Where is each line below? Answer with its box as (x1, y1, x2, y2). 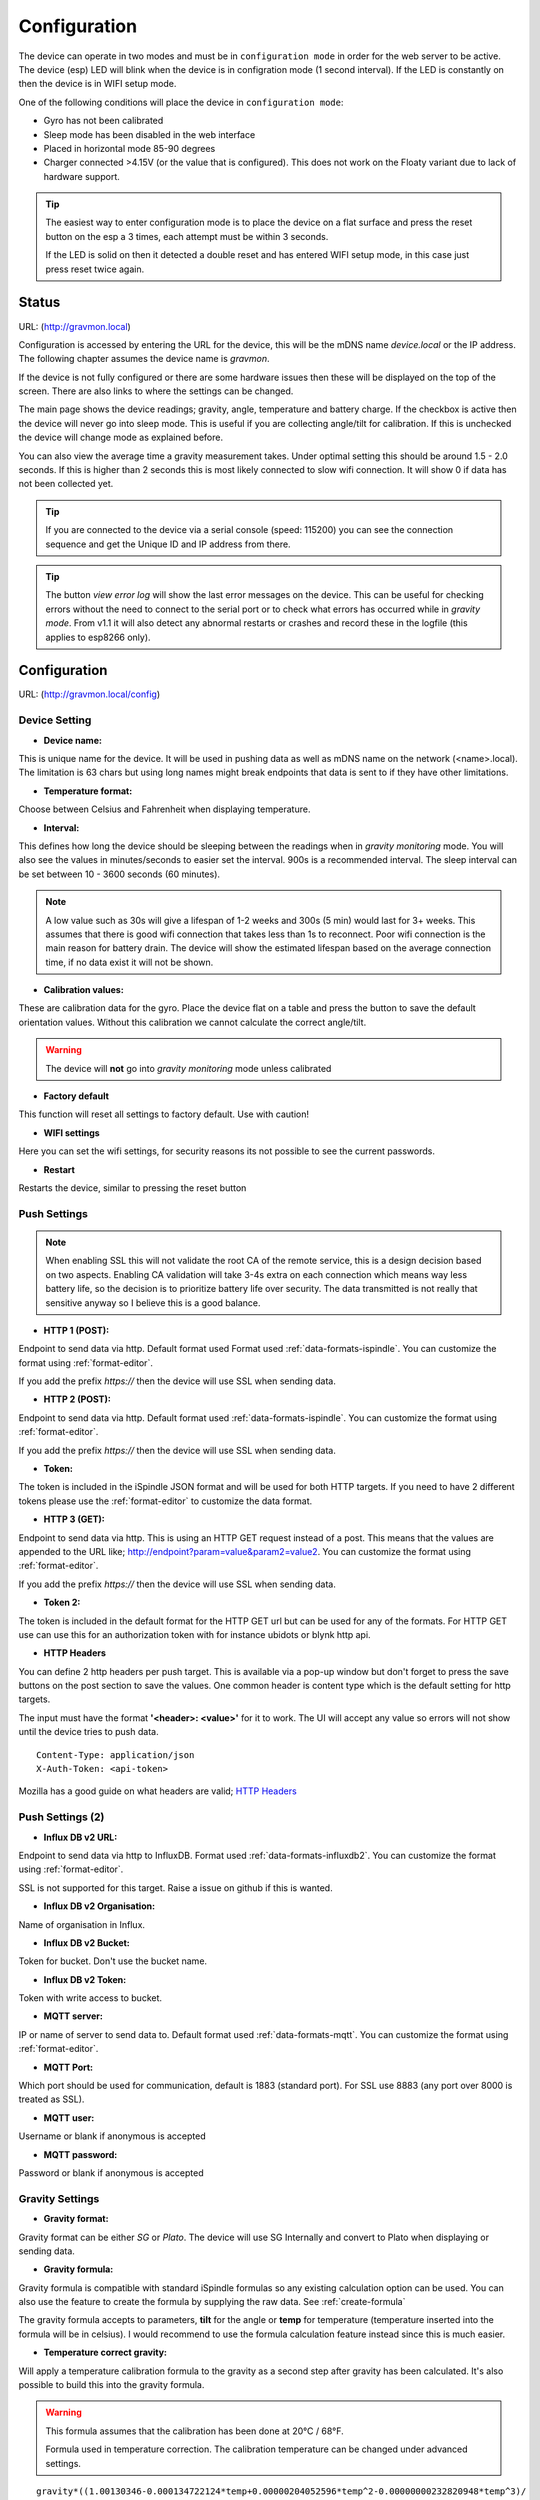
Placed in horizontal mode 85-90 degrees (43, 142, 216, 154)
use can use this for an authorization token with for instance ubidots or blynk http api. (18, 1628, 371, 1640)
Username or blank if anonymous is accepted (18, 2130, 206, 2142)
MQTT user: (43, 2111, 95, 2124)
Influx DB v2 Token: (43, 1973, 127, 1985)
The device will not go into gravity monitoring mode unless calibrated (45, 1062, 332, 1074)
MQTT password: (43, 2148, 118, 2160)
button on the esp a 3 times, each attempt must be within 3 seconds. (45, 230, 329, 242)
